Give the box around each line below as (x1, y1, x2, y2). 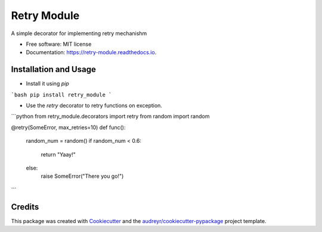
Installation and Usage (11, 64, 97, 74)
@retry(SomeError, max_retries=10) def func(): (11, 124, 126, 131)
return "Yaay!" (41, 151, 76, 158)
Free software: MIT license (26, 40, 92, 48)
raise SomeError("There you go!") (41, 173, 124, 180)
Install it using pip (26, 80, 69, 87)
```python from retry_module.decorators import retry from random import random (11, 113, 210, 120)
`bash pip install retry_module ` (11, 91, 112, 98)
